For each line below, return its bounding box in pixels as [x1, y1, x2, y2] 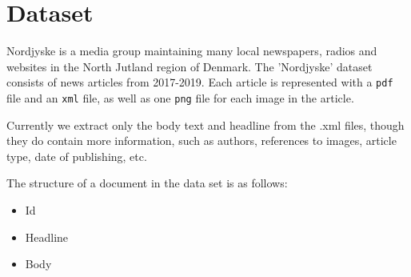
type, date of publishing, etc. [6, 147, 147, 164]
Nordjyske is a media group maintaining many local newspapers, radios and [6, 42, 377, 59]
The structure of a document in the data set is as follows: [6, 175, 288, 191]
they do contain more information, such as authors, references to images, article [6, 132, 397, 149]
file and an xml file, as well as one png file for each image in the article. [6, 89, 354, 106]
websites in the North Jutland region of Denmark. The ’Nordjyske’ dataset [6, 58, 373, 74]
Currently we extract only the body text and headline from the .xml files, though [6, 116, 405, 133]
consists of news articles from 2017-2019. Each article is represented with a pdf [6, 74, 393, 90]
